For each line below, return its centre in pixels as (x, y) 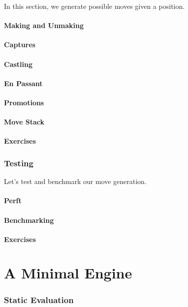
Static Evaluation (39, 299)
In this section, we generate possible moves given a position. (94, 6)
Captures (20, 45)
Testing (19, 163)
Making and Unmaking (44, 25)
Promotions (24, 102)
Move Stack (24, 122)
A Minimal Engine (68, 273)
